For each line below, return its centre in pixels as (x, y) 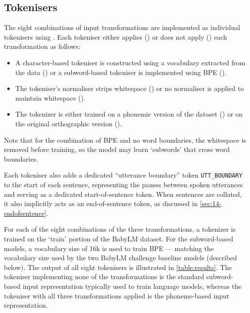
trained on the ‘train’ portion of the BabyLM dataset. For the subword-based (119, 238)
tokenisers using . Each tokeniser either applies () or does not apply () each (116, 37)
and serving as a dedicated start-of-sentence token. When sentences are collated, (123, 194)
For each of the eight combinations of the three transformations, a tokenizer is (120, 229)
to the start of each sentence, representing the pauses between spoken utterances (123, 184)
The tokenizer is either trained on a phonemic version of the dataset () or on (129, 114)
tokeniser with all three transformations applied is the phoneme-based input (117, 295)
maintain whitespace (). (50, 97)
